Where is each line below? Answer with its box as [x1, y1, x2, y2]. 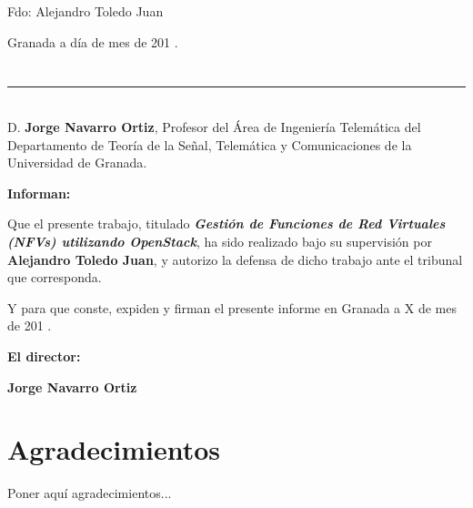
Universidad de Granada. [7, 153, 147, 172]
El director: [7, 346, 81, 365]
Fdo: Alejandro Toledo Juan [7, 2, 164, 20]
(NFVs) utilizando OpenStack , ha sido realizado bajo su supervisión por [7, 231, 432, 250]
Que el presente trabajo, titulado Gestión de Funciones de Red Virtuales [7, 214, 446, 233]
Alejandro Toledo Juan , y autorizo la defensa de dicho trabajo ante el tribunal [7, 249, 463, 269]
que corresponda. [7, 268, 102, 287]
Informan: [7, 183, 71, 202]
